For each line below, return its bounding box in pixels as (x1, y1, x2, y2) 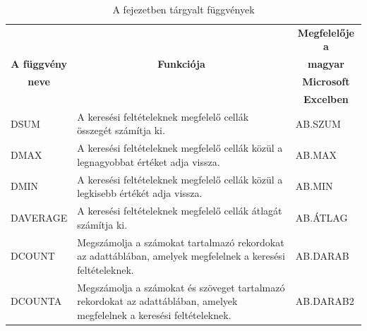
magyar (308, 56, 344, 71)
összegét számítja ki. (77, 123, 165, 138)
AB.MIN (295, 179, 333, 193)
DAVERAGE (11, 210, 68, 224)
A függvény (11, 56, 68, 71)
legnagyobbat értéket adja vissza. (77, 154, 220, 169)
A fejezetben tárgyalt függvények (112, 2, 255, 16)
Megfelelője (297, 25, 354, 40)
